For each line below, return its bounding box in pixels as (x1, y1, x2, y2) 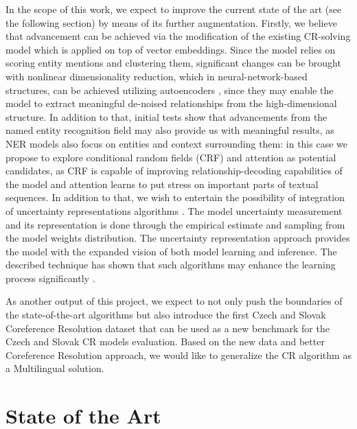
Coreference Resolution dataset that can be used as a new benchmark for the (5, 321, 330, 335)
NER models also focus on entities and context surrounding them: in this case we (5, 136, 347, 150)
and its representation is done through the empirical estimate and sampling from (5, 217, 345, 231)
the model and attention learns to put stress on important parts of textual (5, 176, 319, 191)
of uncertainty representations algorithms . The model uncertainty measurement (5, 203, 343, 218)
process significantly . (5, 270, 95, 285)
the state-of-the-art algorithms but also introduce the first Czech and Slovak (5, 308, 326, 322)
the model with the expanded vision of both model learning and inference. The (5, 244, 337, 258)
